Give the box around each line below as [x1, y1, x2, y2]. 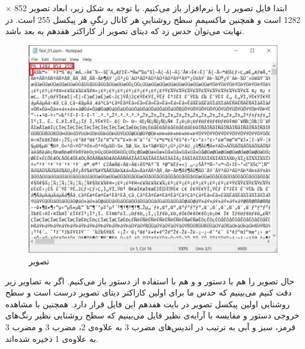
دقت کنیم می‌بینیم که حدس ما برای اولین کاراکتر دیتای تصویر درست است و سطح [5, 286, 292, 298]
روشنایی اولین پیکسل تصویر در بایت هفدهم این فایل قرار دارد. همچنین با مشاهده [5, 297, 290, 310]
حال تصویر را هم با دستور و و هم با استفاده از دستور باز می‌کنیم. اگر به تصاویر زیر [5, 274, 294, 287]
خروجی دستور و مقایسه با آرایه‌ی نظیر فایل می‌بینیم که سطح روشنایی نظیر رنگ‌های [5, 309, 300, 321]
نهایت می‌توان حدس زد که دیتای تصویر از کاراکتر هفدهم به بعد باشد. [5, 25, 245, 37]
